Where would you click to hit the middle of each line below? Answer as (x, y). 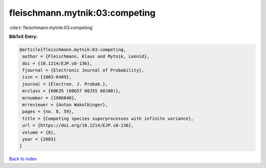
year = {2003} (39, 139)
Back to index (23, 159)
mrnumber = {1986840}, (50, 98)
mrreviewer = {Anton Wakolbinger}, (65, 105)
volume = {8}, (39, 132)
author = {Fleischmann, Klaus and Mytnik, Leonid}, (86, 56)
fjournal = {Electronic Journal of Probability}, (83, 70)
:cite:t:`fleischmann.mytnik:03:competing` (51, 28)
